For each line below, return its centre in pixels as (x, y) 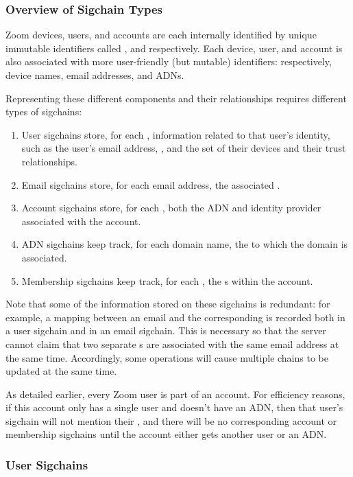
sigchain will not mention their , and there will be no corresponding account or (171, 420)
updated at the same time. (61, 371)
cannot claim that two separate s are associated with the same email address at (172, 344)
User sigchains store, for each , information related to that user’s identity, (176, 134)
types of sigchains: (44, 112)
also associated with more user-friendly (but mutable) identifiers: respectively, (169, 61)
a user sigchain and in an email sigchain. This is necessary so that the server (166, 330)
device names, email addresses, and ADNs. (95, 75)
